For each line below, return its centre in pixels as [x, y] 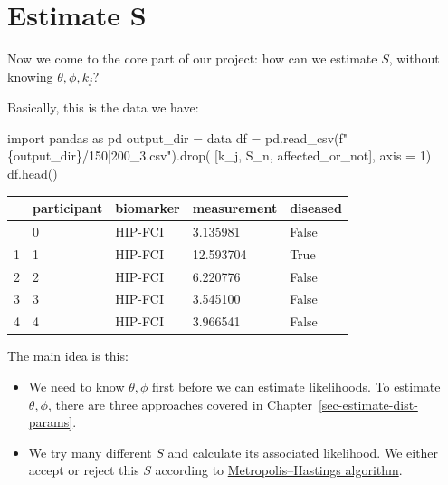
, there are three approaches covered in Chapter [180, 404]
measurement [235, 208]
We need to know [76, 386]
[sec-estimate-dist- [368, 404]
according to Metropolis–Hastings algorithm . [279, 470]
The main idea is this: [68, 356]
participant [68, 208]
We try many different [90, 452]
